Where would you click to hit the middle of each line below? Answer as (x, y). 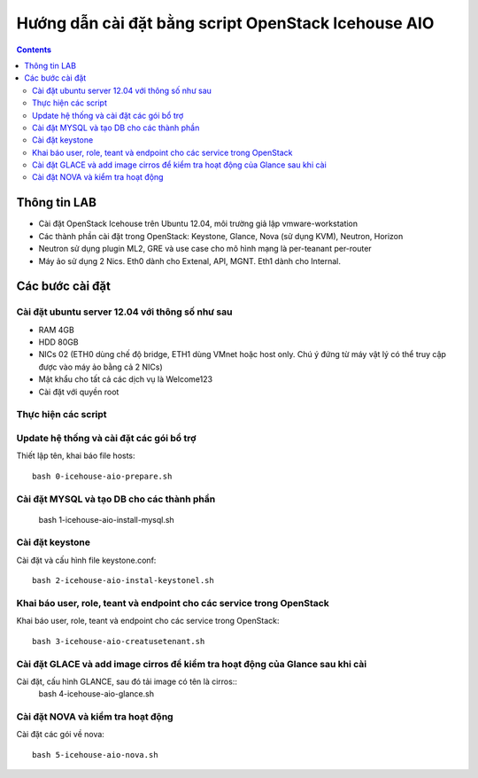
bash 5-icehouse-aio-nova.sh (95, 755)
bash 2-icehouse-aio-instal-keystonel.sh (123, 581)
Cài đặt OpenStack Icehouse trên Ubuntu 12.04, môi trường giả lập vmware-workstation (198, 224)
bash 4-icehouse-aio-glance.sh (96, 694)
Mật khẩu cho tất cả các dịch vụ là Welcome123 (125, 379)
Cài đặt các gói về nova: (61, 735)
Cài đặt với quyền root (79, 392)
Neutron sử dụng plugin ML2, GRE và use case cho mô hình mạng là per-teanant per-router (205, 249)
